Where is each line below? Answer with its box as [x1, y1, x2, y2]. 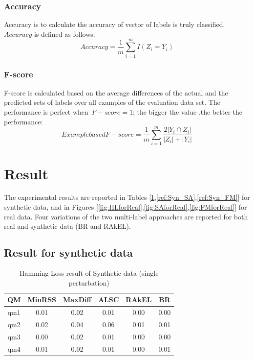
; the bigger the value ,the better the [132, 106, 243, 117]
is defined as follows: [34, 28, 95, 39]
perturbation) [68, 277, 109, 288]
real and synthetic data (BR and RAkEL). [4, 221, 131, 231]
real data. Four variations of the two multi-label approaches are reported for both [4, 211, 248, 221]
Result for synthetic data [4, 245, 133, 260]
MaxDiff [63, 294, 91, 305]
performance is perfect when [4, 106, 88, 117]
